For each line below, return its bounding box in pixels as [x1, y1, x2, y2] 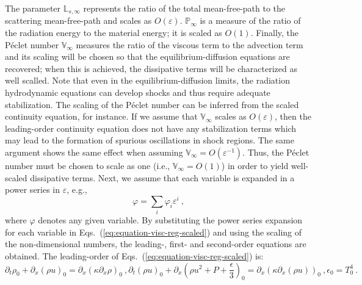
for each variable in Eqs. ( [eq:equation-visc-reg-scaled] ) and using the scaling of [5, 225, 302, 238]
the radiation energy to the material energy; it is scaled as [5, 26, 222, 39]
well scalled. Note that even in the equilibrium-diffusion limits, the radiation [5, 74, 290, 87]
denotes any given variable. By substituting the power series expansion [38, 214, 303, 226]
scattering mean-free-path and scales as [5, 14, 152, 27]
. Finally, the [250, 26, 299, 39]
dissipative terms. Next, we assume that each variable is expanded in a [30, 171, 295, 184]
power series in [5, 183, 60, 196]
